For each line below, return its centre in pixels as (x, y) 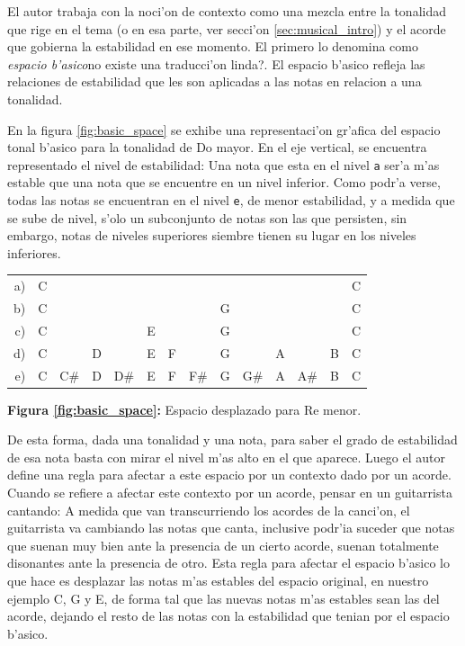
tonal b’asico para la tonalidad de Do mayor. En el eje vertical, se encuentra (217, 147)
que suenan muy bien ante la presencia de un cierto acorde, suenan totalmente (223, 545)
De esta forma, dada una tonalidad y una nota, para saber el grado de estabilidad (232, 440)
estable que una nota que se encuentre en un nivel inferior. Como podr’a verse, (224, 182)
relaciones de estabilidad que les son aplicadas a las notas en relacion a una (215, 81)
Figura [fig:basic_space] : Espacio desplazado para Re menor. (184, 409)
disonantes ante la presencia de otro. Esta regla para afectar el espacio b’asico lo (228, 563)
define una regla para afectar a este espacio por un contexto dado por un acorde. (229, 475)
